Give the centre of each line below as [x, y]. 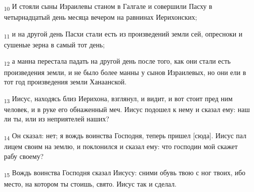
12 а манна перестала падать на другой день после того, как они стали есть [117, 62]
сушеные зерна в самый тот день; [54, 44]
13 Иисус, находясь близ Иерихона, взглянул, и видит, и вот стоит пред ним [118, 99]
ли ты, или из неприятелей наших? [57, 119]
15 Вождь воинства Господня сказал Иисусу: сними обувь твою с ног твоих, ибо [125, 173]
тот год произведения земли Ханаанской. [65, 82]
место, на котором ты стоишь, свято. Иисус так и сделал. [90, 183]
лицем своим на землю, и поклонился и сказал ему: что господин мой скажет [121, 146]
